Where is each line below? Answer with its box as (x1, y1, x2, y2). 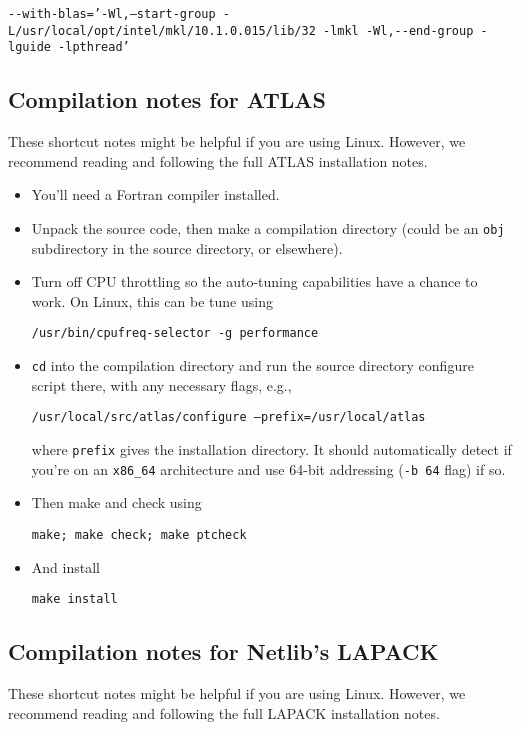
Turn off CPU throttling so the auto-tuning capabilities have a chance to (31, 271, 478, 292)
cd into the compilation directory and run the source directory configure (31, 355, 474, 376)
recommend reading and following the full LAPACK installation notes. (8, 702, 440, 723)
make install (31, 592, 118, 607)
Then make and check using (31, 492, 202, 513)
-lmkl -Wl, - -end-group (322, 23, 474, 38)
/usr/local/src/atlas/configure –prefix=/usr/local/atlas (31, 410, 426, 425)
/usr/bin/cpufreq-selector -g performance (31, 326, 319, 341)
